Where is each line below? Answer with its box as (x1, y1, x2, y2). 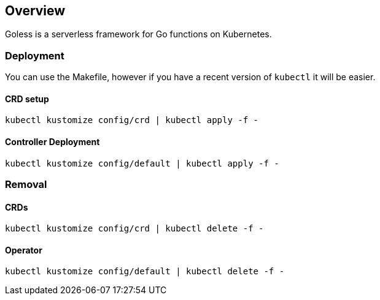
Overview (5, 3, 66, 18)
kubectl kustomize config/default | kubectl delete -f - (5, 266, 285, 277)
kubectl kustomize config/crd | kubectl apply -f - (5, 115, 259, 126)
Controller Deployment (5, 137, 100, 147)
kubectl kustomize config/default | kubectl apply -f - (5, 158, 279, 168)
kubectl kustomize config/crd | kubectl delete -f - (5, 223, 264, 234)
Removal (5, 178, 47, 190)
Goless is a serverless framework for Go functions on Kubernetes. (5, 29, 272, 40)
